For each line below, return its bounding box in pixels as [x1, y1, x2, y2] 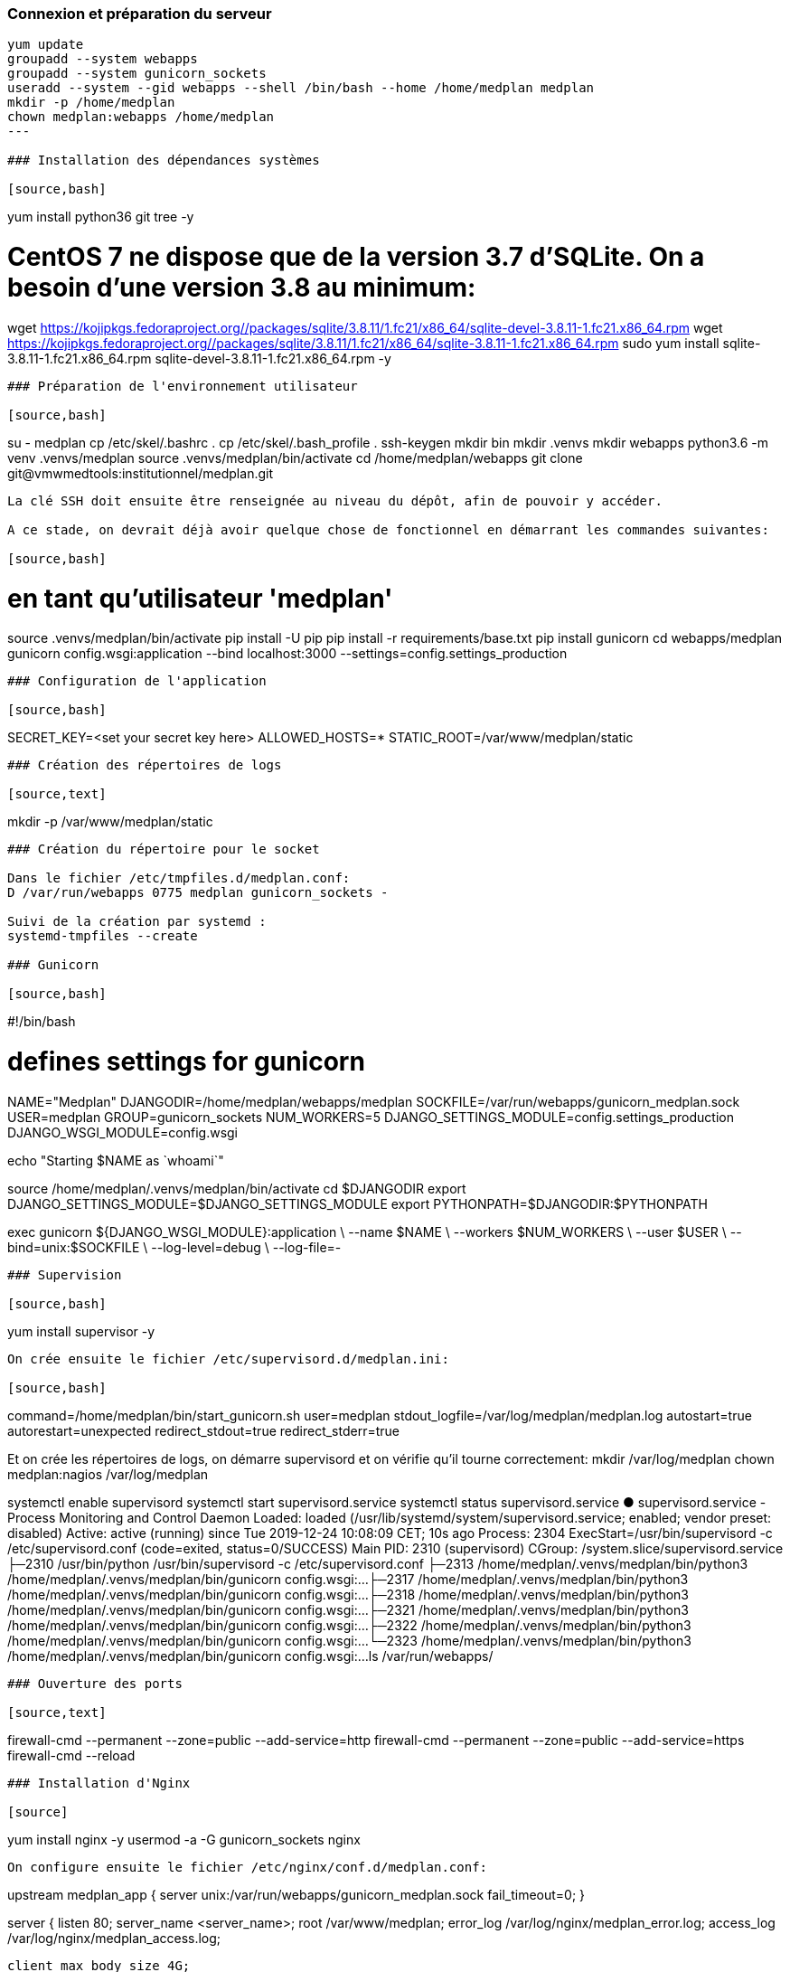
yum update [7, 37, 84, 52]
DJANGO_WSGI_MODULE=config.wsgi [7, 1124, 238, 1140]
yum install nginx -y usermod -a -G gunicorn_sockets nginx [7, 1831, 361, 1847]
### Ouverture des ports [7, 1675, 183, 1691]
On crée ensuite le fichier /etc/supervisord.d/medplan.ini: [7, 1351, 449, 1366]
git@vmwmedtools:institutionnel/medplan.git [7, 465, 273, 481]
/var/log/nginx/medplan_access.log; [7, 1930, 221, 1946]
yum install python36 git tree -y [7, 209, 194, 225]
